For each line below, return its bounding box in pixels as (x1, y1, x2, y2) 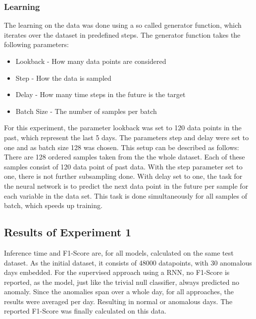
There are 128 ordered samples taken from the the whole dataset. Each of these (4, 152, 245, 162)
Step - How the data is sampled (15, 72, 111, 83)
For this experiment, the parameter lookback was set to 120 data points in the (4, 122, 242, 133)
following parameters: (4, 39, 69, 50)
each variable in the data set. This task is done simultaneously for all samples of (4, 190, 248, 201)
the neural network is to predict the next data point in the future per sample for (4, 180, 249, 191)
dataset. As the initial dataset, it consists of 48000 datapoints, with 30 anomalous (4, 257, 252, 267)
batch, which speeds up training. (4, 200, 102, 211)
